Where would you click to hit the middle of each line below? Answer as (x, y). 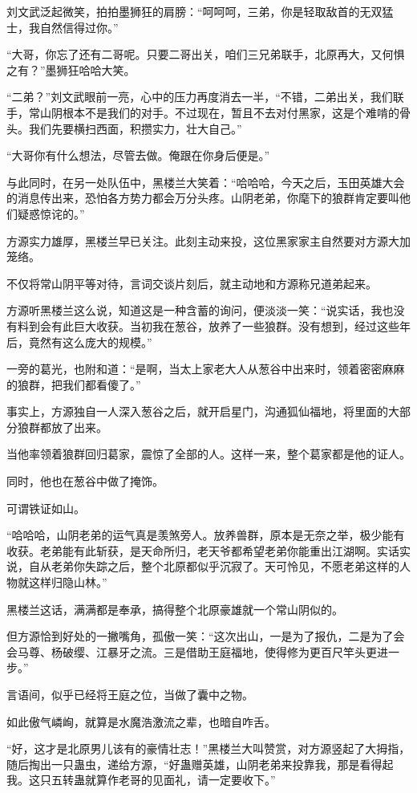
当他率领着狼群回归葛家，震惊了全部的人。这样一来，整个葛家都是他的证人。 (208, 454)
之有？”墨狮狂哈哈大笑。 (71, 69)
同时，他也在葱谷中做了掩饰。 (85, 481)
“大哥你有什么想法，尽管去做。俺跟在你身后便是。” (138, 155)
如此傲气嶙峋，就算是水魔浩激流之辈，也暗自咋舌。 (141, 721)
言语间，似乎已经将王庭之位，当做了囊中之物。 (130, 694)
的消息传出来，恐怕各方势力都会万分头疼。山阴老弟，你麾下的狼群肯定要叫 (203, 198)
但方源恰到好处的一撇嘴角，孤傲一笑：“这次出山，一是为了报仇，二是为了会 (206, 636)
